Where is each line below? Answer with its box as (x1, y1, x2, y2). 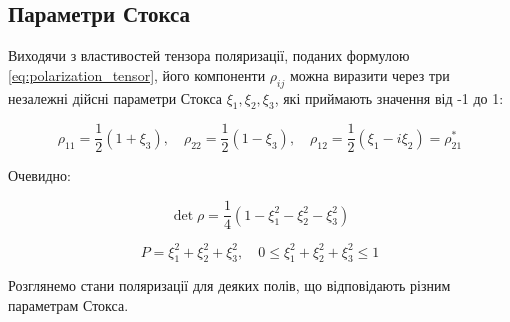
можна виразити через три (289, 64, 450, 85)
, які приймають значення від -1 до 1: (274, 87, 504, 108)
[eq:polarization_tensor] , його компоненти (8, 64, 266, 85)
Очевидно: (8, 165, 71, 186)
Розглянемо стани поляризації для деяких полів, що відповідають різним (8, 275, 451, 296)
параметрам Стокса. (8, 295, 129, 315)
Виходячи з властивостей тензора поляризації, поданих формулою (8, 45, 410, 66)
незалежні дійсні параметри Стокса (8, 87, 222, 108)
